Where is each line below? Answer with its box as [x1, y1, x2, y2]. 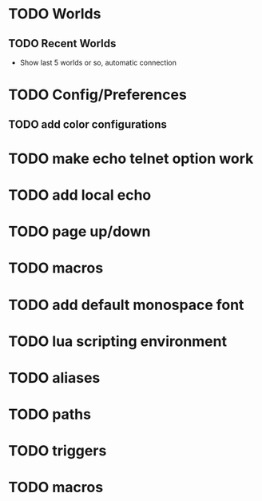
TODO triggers [8, 442, 107, 460]
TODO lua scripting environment [8, 332, 228, 350]
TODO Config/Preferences [8, 85, 188, 104]
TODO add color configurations [8, 117, 168, 131]
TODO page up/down [8, 223, 151, 241]
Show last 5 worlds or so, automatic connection [19, 58, 177, 67]
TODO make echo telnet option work [8, 149, 254, 168]
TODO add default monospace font [8, 296, 244, 314]
